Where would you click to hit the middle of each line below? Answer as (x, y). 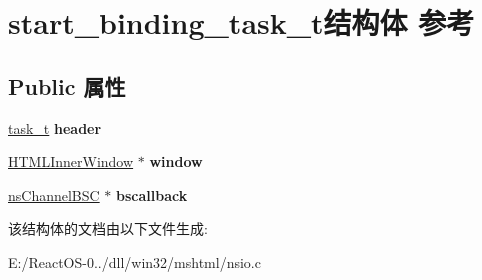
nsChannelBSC (54, 194)
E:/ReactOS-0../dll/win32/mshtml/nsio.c (134, 261)
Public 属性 (67, 85)
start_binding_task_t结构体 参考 (241, 22)
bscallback (152, 194)
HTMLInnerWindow (71, 161)
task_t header (55, 127)
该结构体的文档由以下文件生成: (108, 228)
